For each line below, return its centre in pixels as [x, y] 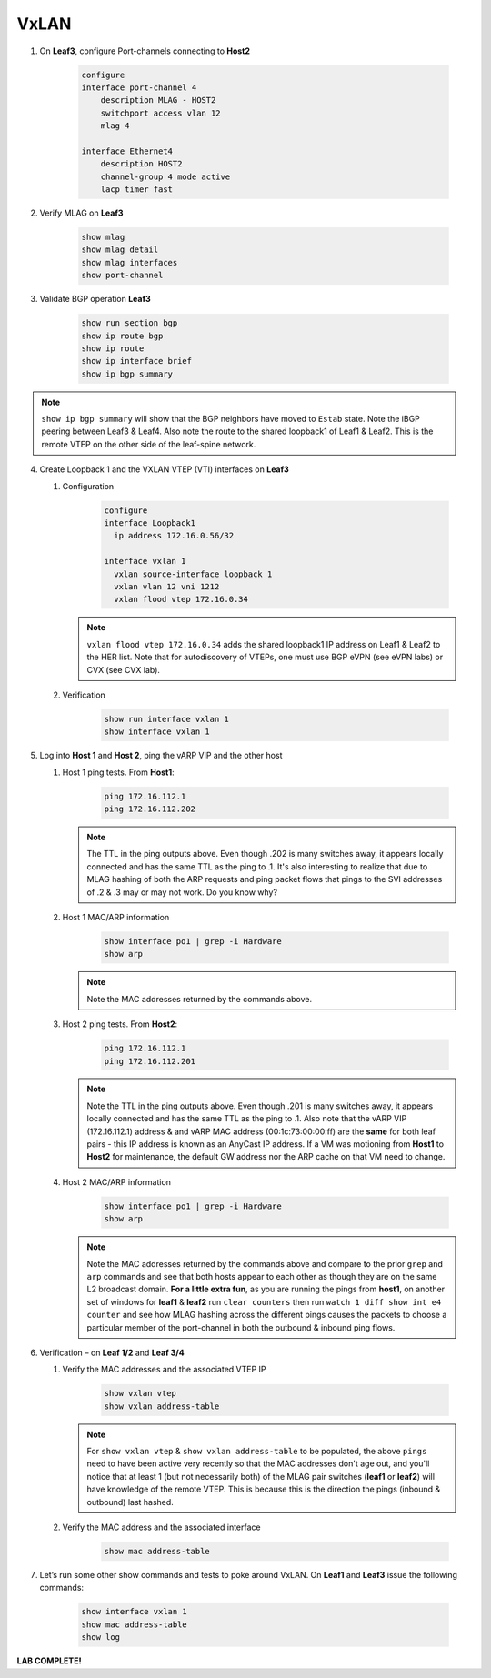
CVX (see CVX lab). [124, 669]
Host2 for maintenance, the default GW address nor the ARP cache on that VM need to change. [266, 1157]
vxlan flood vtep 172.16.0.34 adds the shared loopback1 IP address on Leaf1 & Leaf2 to [264, 644]
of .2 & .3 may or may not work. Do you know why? [182, 892]
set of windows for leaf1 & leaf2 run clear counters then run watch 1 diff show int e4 [264, 1301]
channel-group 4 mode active [165, 176]
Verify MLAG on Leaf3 [81, 213]
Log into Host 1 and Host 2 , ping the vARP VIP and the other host [161, 756]
